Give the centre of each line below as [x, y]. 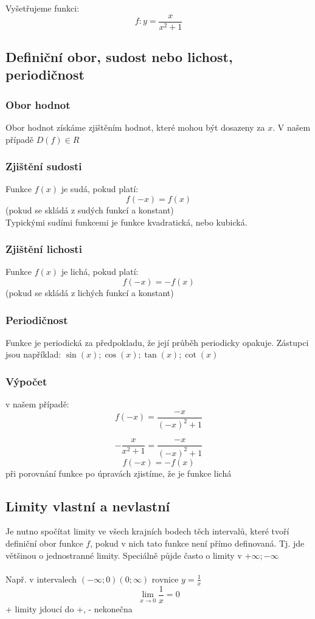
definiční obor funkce [44, 543]
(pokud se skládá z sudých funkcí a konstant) [90, 210]
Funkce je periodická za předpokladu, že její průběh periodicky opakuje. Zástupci [157, 342]
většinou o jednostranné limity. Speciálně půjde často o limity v [124, 555]
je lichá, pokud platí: [100, 271]
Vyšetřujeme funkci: [43, 8]
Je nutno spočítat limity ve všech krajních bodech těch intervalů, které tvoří [147, 531]
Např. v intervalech [41, 579]
